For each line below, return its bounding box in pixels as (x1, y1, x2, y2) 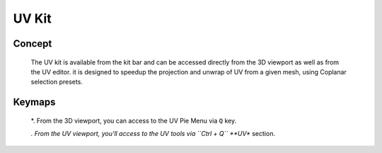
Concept (13, 38, 52, 50)
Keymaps (13, 96, 56, 108)
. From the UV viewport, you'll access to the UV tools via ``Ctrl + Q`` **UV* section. (30, 130, 276, 138)
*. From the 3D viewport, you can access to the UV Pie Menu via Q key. (30, 116, 237, 125)
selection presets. (30, 78, 83, 86)
